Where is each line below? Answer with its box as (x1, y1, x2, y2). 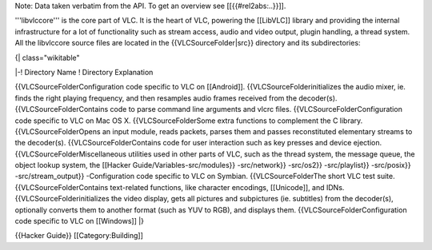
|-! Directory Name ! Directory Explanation (14, 67, 154, 77)
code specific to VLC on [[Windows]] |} (14, 216, 144, 226)
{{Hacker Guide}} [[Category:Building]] (14, 231, 144, 240)
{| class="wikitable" (14, 53, 80, 62)
